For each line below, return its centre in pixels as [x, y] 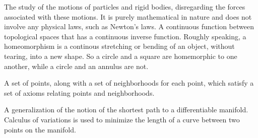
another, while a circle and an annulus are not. [76, 66]
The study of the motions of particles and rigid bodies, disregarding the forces [125, 7]
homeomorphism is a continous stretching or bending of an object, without [119, 46]
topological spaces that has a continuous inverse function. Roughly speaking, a [125, 36]
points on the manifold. [40, 129]
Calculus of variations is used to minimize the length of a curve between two [122, 119]
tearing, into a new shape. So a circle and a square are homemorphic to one [121, 56]
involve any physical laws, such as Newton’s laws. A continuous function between [129, 26]
